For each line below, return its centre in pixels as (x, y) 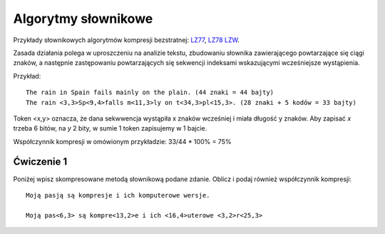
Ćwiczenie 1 (40, 162)
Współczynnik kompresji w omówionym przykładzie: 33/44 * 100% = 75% (122, 141)
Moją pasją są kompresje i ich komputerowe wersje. (118, 195)
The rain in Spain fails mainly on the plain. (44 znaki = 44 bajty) (150, 92)
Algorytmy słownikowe (83, 19)
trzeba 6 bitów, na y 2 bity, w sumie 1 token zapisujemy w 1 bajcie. (110, 128)
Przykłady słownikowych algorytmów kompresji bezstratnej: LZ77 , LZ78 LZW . (127, 40)
